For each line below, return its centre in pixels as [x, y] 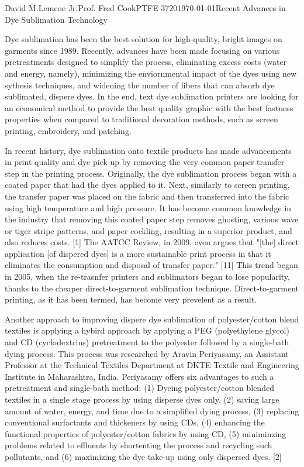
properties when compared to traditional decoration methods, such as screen [141, 119]
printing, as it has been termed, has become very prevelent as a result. [131, 299]
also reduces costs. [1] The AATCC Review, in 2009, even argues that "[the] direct [152, 242]
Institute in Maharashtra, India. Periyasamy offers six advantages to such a [139, 376]
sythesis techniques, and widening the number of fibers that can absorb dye [140, 85]
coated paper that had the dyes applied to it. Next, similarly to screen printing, [147, 185]
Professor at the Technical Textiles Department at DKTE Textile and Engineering [152, 365]
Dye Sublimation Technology [56, 19]
